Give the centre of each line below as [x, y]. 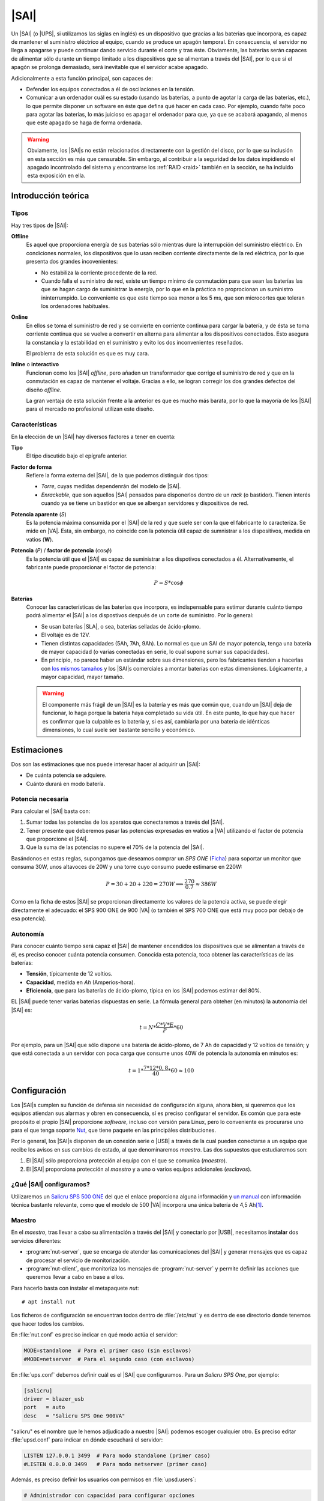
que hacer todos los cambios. [48, 1323]
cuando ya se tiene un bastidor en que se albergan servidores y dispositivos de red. [145, 503]
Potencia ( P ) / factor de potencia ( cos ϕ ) [61, 551]
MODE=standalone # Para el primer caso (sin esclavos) [108, 1351]
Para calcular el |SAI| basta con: [51, 811]
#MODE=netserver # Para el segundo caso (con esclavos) [109, 1359]
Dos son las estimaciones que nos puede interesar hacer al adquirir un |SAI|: [106, 764]
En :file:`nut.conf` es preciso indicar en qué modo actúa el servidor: [94, 1335]
